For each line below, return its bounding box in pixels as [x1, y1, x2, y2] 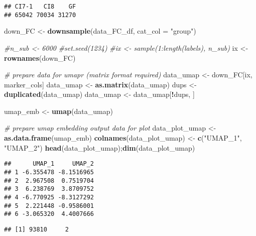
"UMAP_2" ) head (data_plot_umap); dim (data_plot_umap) [4, 142, 195, 153]
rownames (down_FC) [4, 52, 76, 63]
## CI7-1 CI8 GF [4, 3, 76, 10]
